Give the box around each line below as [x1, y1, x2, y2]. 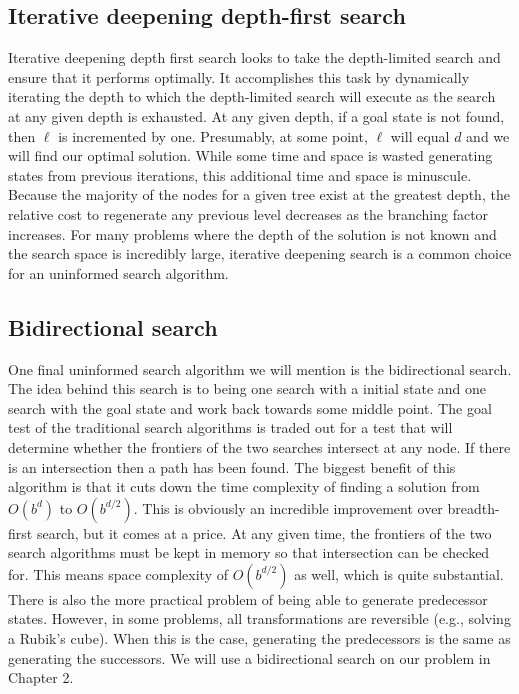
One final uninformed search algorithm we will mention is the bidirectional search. [8, 358, 512, 379]
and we [466, 125, 510, 146]
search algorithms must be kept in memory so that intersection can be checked [8, 542, 490, 563]
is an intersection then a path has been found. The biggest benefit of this [8, 456, 456, 477]
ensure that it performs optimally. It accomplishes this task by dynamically [8, 66, 470, 87]
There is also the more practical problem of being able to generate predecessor [8, 588, 488, 609]
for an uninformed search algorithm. [8, 262, 229, 283]
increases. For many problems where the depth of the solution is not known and [8, 223, 497, 244]
